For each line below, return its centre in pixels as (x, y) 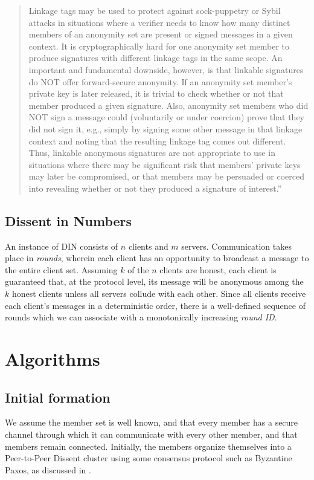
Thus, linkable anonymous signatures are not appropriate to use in (152, 153)
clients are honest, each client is (218, 269)
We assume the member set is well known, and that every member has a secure (152, 422)
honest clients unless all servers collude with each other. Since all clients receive (159, 294)
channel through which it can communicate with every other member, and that (151, 434)
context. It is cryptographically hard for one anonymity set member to (159, 46)
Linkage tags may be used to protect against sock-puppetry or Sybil (155, 10)
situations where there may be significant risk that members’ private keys (165, 164)
